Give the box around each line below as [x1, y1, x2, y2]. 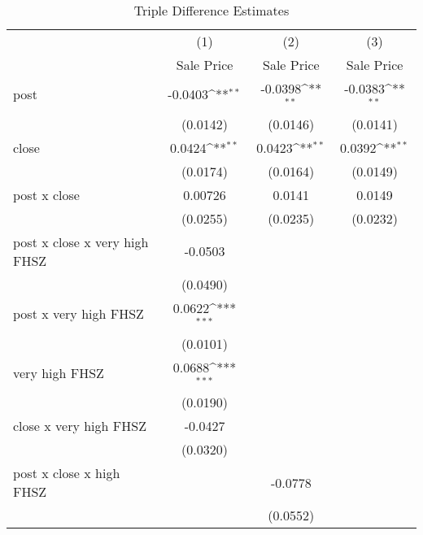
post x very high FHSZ [13, 304, 144, 324]
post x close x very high [13, 232, 149, 251]
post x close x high [13, 463, 120, 483]
